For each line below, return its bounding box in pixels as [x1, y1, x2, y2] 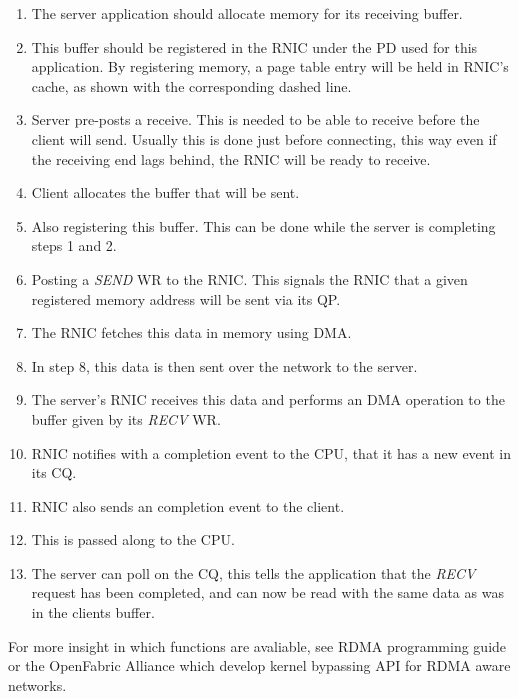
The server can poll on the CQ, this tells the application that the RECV [31, 562, 476, 583]
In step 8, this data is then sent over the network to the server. [31, 355, 418, 376]
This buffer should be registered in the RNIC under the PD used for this [31, 36, 478, 57]
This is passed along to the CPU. [31, 529, 235, 550]
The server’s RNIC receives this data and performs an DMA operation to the [31, 389, 505, 410]
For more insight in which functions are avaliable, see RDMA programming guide [8, 635, 507, 656]
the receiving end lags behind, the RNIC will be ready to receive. [31, 148, 431, 169]
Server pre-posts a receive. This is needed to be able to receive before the [31, 109, 480, 130]
